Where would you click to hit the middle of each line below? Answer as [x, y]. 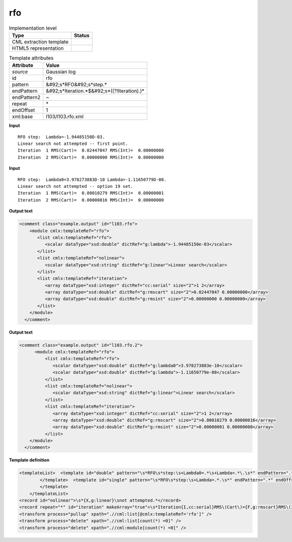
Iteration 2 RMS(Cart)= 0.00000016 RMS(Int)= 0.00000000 [91, 200]
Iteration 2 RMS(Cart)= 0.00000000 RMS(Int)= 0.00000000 [91, 157]
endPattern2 [26, 98]
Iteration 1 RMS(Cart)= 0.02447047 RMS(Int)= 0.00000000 [91, 151]
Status [82, 35]
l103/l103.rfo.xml [65, 117]
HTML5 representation [38, 48]
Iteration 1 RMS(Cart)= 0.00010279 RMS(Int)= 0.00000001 [91, 193]
